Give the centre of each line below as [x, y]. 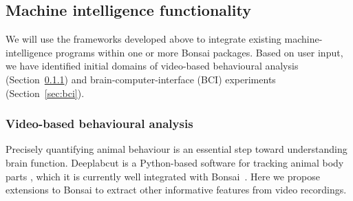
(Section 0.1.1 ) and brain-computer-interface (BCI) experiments [141, 79]
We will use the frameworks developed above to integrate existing [143, 39]
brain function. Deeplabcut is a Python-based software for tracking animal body [175, 162]
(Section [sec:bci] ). [45, 93]
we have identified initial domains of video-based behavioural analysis [152, 66]
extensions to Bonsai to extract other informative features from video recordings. [176, 190]
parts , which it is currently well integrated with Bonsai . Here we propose [163, 176]
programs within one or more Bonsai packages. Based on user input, [199, 52]
